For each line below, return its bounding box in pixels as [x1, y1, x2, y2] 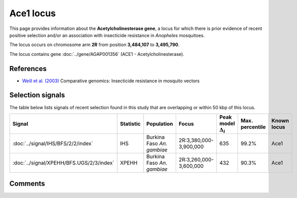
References [9, 64, 47, 73]
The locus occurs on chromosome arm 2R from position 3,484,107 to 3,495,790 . [9, 42, 180, 48]
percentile [240, 123, 266, 130]
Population [146, 120, 174, 127]
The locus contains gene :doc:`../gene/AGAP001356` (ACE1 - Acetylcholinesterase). [9, 51, 185, 57]
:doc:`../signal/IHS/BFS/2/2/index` [12, 140, 93, 147]
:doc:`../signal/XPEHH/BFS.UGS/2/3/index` [12, 159, 114, 167]
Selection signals [9, 91, 65, 100]
